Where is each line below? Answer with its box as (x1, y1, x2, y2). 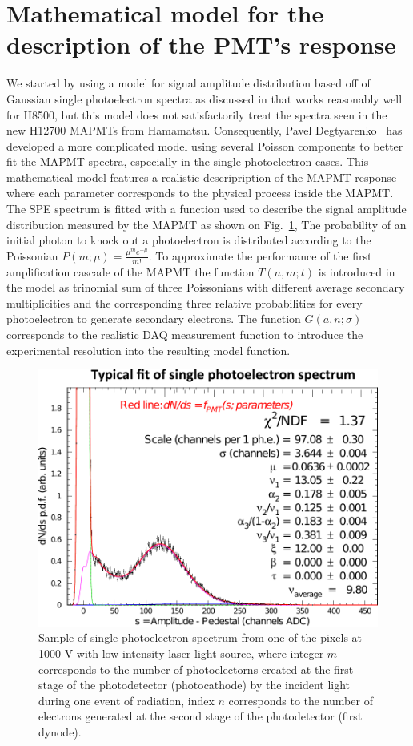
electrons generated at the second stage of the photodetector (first (38, 708, 363, 724)
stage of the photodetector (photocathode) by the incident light (38, 676, 351, 693)
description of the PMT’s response (6, 28, 396, 61)
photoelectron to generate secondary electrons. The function (6, 310, 301, 327)
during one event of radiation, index (38, 692, 215, 708)
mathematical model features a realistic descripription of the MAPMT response (6, 168, 397, 185)
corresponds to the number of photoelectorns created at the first (38, 660, 354, 677)
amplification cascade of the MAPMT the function (6, 263, 255, 280)
